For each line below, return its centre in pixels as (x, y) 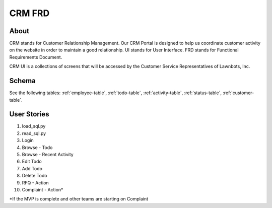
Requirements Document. (36, 57)
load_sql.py (34, 126)
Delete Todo (35, 176)
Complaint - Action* (43, 189)
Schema (23, 81)
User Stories (29, 114)
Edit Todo (32, 162)
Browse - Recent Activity (48, 154)
